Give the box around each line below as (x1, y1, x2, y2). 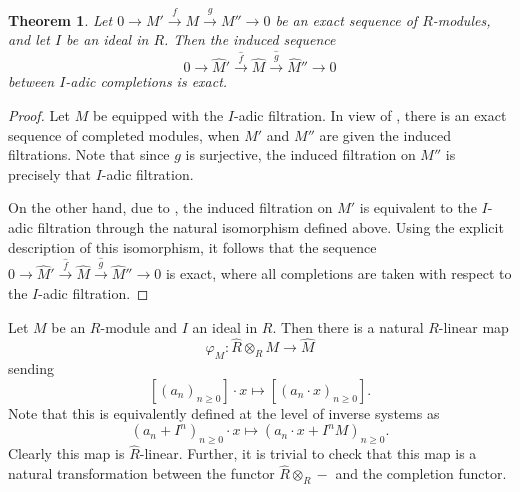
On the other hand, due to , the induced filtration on (8, 197, 333, 218)
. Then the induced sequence (164, 29, 336, 50)
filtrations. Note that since (8, 144, 170, 165)
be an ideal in (66, 29, 149, 50)
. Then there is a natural (272, 316, 424, 337)
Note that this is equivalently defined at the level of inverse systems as (8, 402, 440, 423)
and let (8, 29, 50, 50)
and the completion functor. (335, 463, 507, 484)
